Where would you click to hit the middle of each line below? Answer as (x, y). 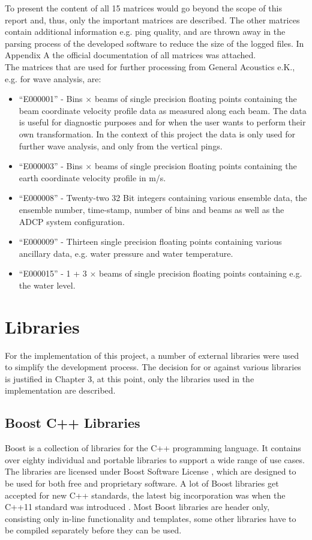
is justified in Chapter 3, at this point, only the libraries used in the (130, 378)
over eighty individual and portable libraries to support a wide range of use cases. (155, 459)
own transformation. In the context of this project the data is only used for (157, 133)
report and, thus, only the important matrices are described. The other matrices (152, 19)
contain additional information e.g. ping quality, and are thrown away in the (145, 31)
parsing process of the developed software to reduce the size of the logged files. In (154, 43)
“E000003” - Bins (51, 166)
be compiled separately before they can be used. (93, 530)
